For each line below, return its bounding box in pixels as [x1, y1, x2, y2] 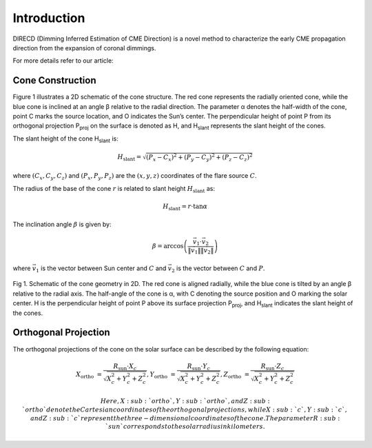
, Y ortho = [146, 371, 176, 380]
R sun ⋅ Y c [187, 362, 210, 371]
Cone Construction [12, 74, 96, 86]
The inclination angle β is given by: [12, 221, 112, 229]
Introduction [12, 10, 85, 26]
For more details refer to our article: [12, 57, 114, 65]
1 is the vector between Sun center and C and [35, 264, 167, 274]
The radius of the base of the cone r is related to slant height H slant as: [12, 184, 215, 194]
